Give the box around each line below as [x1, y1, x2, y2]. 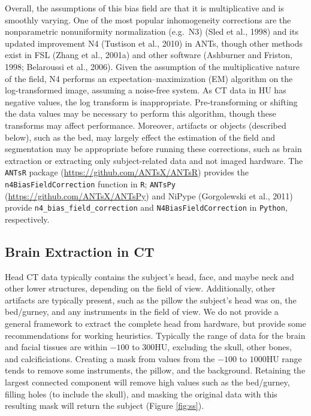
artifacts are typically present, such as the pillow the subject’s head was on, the [5, 293, 297, 306]
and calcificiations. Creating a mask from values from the [5, 352, 215, 365]
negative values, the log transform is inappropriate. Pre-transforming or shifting [5, 95, 298, 108]
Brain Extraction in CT [5, 242, 155, 260]
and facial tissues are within [5, 341, 107, 353]
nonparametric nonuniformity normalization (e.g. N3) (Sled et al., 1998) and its [5, 25, 298, 38]
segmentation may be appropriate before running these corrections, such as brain [5, 142, 302, 155]
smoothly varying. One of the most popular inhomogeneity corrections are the [5, 13, 291, 26]
